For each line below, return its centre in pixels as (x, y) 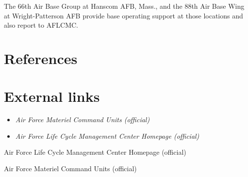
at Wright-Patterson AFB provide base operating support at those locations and (124, 15)
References (41, 58)
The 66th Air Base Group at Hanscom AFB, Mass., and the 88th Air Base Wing (124, 6)
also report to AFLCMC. (41, 25)
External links (52, 96)
